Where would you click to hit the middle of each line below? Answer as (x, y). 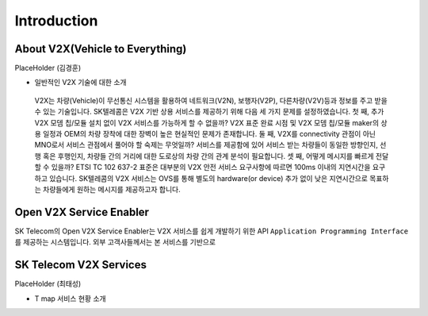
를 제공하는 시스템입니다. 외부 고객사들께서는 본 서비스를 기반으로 (115, 242)
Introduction (56, 21)
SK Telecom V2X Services (80, 265)
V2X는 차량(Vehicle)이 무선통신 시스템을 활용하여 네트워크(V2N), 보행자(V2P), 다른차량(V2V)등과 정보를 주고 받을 (211, 100)
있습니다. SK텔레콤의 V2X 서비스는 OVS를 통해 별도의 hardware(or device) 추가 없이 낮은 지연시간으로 (208, 178)
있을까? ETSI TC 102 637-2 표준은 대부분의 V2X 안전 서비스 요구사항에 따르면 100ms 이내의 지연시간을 (211, 168)
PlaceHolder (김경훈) (48, 68)
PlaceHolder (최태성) (48, 284)
